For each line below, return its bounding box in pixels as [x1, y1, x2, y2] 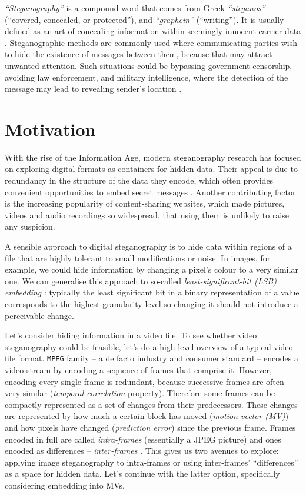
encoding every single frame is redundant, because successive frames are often [5, 375, 284, 387]
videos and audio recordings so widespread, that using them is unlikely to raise [5, 208, 289, 221]
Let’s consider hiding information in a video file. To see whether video [5, 329, 257, 341]
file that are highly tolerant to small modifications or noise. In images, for [5, 251, 271, 264]
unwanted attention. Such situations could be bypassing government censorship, [5, 59, 292, 71]
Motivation [5, 117, 96, 141]
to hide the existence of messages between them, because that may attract [5, 48, 272, 60]
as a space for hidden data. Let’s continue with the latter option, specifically [5, 467, 280, 480]
